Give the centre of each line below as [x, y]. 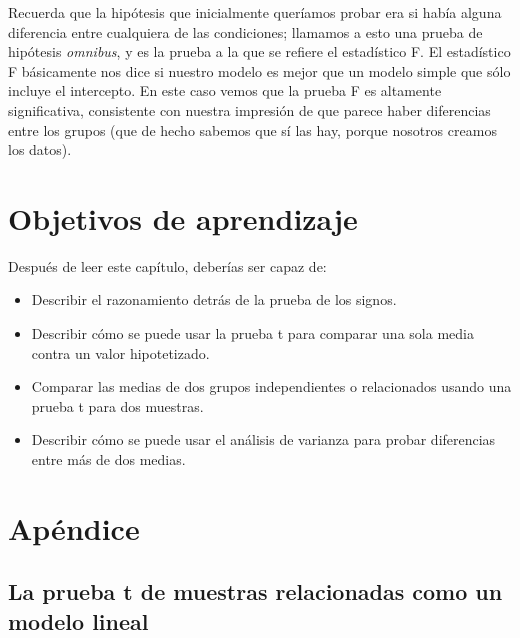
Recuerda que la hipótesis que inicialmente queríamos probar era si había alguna [255, 12]
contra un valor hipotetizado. [120, 352]
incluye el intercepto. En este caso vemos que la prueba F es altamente [225, 90]
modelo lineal [78, 620]
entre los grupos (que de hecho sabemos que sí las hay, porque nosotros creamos [252, 129]
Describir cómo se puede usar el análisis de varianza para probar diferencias [263, 439]
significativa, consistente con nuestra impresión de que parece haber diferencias [249, 109]
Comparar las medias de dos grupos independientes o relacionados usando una [271, 386]
